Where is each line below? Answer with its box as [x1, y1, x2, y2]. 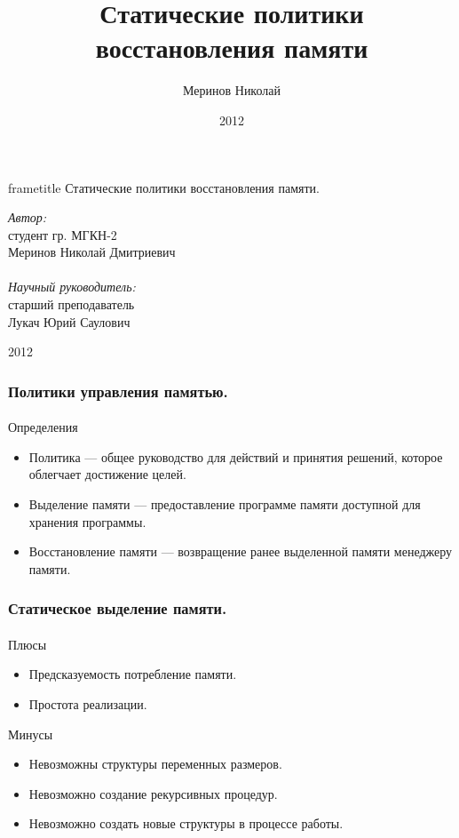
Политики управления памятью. [8, 379, 228, 402]
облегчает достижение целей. [28, 465, 186, 483]
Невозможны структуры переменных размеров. [28, 754, 282, 773]
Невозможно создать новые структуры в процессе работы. [28, 814, 344, 833]
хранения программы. [28, 512, 146, 531]
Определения [8, 418, 78, 436]
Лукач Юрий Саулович [8, 312, 131, 331]
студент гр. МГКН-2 [8, 225, 117, 243]
